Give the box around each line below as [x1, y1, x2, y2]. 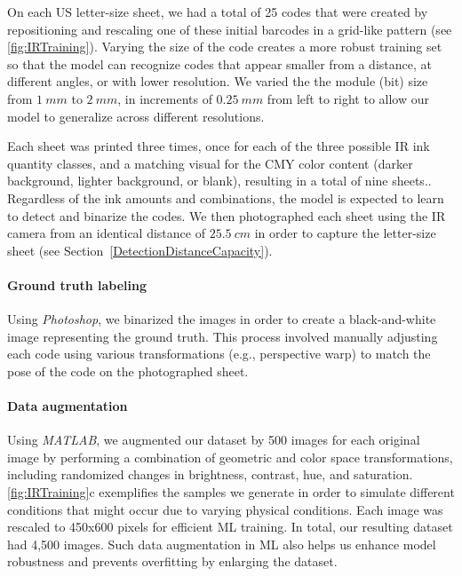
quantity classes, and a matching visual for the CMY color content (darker [7, 154, 413, 172]
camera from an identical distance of [7, 224, 205, 242]
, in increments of [117, 89, 212, 107]
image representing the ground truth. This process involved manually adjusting [7, 327, 438, 345]
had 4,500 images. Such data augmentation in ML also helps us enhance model [7, 534, 436, 553]
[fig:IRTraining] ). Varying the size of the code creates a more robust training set [7, 37, 442, 56]
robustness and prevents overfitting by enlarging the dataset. [7, 552, 338, 571]
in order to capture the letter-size [254, 224, 436, 242]
